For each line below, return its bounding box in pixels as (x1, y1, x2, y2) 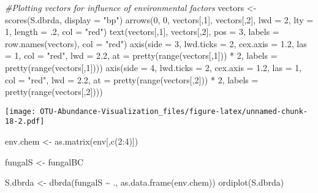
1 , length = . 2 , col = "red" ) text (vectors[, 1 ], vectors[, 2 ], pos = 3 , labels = (5, 25, 279, 38)
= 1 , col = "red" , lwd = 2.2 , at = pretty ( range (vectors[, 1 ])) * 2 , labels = (5, 49, 278, 62)
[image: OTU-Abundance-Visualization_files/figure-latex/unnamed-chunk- (5, 107, 308, 116)
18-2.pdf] (5, 117, 45, 126)
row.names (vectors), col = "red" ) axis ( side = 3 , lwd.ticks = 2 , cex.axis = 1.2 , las (5, 37, 307, 50)
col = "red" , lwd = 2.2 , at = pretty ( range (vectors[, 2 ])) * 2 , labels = (5, 73, 259, 86)
